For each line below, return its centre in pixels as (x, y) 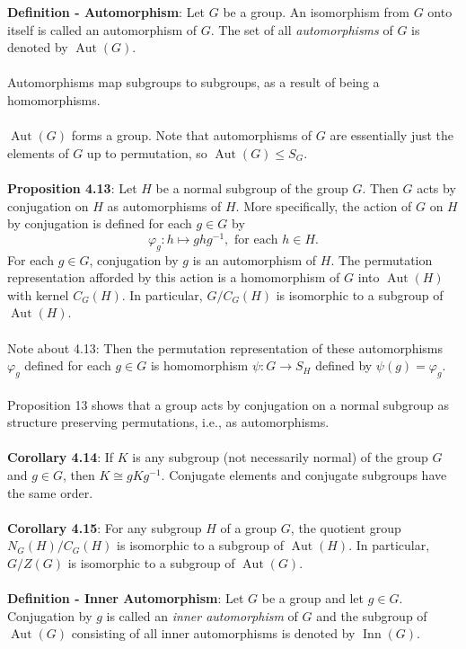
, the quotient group (346, 527)
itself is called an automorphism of (102, 29)
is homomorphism (199, 365)
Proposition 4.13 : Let (72, 187)
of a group (249, 527)
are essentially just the (392, 135)
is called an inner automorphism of (202, 615)
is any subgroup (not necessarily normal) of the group (280, 457)
